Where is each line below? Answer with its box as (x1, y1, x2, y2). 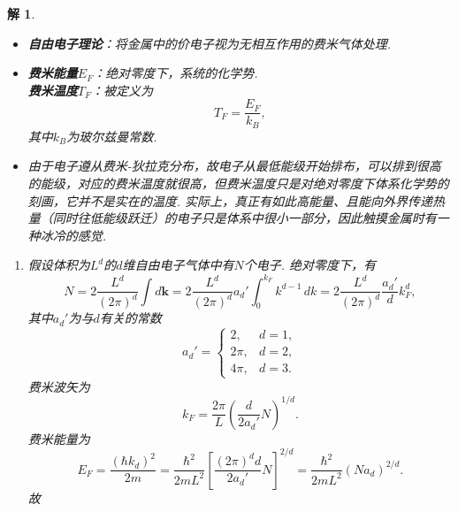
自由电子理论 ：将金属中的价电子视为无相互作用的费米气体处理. (27, 34, 392, 52)
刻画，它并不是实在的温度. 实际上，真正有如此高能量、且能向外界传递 (27, 191, 433, 210)
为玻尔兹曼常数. (66, 126, 157, 145)
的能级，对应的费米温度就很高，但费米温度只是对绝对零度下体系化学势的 (27, 174, 449, 193)
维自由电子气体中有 (122, 256, 234, 274)
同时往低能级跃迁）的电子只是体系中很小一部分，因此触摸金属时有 (52, 209, 437, 227)
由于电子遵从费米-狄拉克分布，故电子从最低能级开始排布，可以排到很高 (27, 157, 441, 175)
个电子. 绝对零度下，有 (243, 256, 377, 274)
